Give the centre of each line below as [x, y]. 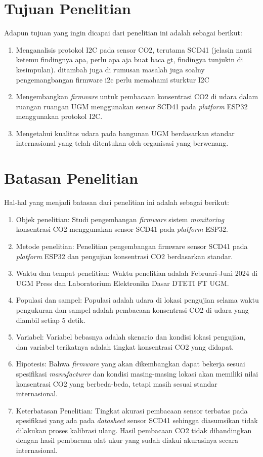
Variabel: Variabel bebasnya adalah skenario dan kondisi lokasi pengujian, [131, 337]
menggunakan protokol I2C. [59, 116]
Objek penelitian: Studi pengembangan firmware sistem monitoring [120, 219]
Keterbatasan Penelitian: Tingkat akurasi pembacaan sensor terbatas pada [132, 410]
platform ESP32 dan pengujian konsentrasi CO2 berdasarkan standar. [124, 256]
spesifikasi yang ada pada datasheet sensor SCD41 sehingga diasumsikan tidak [137, 420]
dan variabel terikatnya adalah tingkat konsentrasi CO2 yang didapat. [125, 346]
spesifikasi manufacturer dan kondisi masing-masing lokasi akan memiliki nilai [137, 373]
